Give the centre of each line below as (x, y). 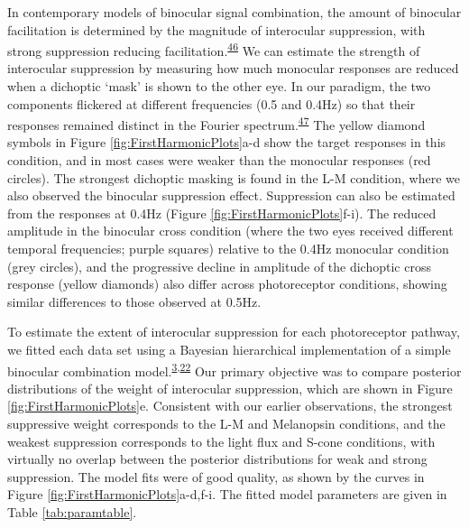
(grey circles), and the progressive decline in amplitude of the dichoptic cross (219, 266)
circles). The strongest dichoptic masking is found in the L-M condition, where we (234, 177)
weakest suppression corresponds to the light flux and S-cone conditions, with (221, 441)
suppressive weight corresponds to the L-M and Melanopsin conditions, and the (226, 424)
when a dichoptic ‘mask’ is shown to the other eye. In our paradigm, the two (219, 86)
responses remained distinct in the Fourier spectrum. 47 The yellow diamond (216, 123)
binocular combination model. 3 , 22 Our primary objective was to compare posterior (234, 369)
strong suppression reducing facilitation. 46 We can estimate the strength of (214, 49)
